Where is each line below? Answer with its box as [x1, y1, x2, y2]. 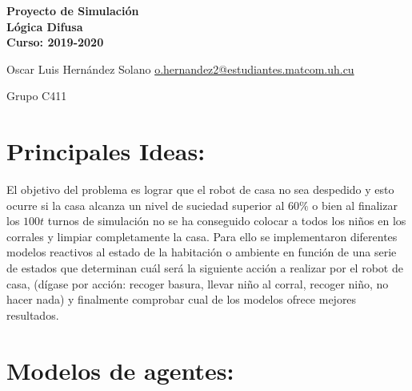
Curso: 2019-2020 [6, 34, 104, 50]
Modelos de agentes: [6, 353, 234, 386]
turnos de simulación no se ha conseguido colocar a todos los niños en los [47, 212, 406, 229]
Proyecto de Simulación [6, 2, 139, 18]
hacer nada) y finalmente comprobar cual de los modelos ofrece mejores [6, 291, 357, 308]
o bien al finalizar [312, 196, 398, 213]
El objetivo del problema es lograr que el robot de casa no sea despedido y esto [6, 181, 394, 198]
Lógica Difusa [6, 18, 83, 34]
